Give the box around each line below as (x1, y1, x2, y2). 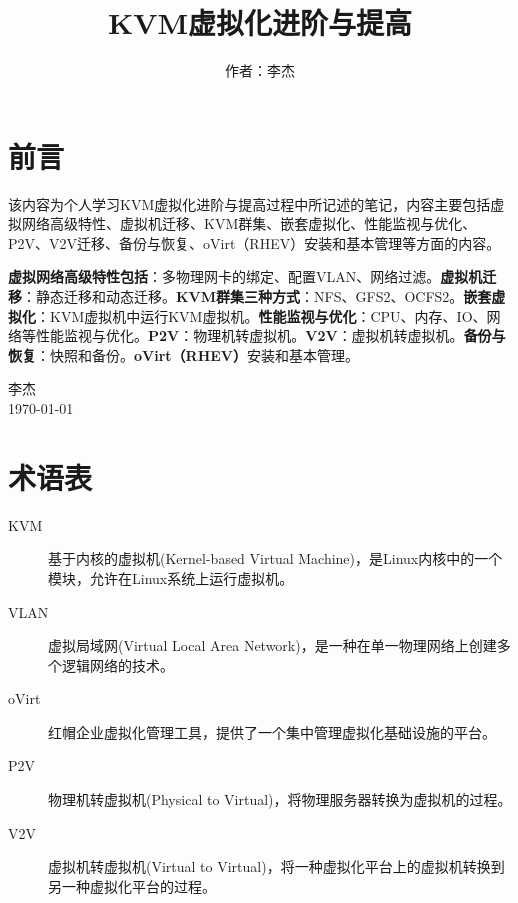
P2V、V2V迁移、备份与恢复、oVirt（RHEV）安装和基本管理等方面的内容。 (8, 232, 501, 253)
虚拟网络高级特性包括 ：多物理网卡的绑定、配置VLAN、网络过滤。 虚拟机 (8, 266, 483, 287)
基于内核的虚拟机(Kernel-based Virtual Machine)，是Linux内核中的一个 (48, 548, 503, 569)
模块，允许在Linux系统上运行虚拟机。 (48, 567, 294, 588)
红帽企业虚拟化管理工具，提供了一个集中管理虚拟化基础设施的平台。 (48, 721, 496, 742)
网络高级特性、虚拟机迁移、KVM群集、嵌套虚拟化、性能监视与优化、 (21, 213, 477, 234)
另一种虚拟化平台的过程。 (48, 875, 216, 896)
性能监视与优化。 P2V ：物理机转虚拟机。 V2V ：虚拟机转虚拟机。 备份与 (35, 325, 506, 346)
